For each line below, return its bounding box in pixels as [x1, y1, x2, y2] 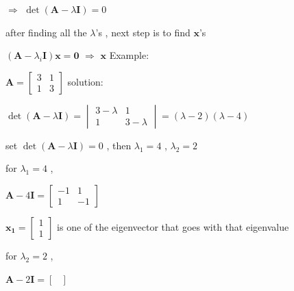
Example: [109, 48, 149, 62]
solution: [67, 74, 103, 88]
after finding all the [5, 25, 87, 39]
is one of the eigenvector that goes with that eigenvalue [57, 219, 289, 233]
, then [106, 138, 132, 152]
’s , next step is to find [95, 25, 191, 39]
